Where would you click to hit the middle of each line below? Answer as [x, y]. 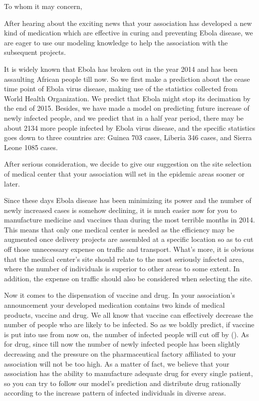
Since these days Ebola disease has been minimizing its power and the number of [128, 200]
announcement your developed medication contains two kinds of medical [115, 305]
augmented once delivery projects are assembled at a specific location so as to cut [129, 239]
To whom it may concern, [43, 6]
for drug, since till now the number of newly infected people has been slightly [122, 344]
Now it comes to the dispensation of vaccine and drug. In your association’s [120, 295]
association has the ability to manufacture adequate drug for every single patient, [129, 373]
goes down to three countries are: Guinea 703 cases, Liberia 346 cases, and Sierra [128, 137]
